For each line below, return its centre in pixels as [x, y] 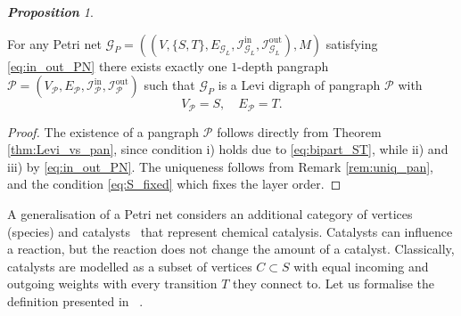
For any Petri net [54, 43]
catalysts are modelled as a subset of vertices [130, 266]
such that [169, 85]
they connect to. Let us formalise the [333, 284]
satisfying [352, 43]
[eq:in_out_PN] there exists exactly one [117, 65]
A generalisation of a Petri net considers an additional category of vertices [210, 214]
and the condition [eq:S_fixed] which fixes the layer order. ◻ [174, 184]
